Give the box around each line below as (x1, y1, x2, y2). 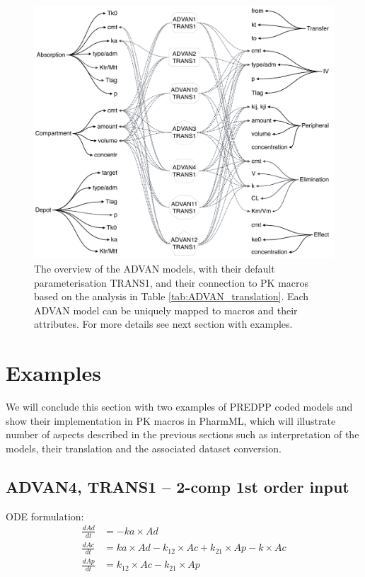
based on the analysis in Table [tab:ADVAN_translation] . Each (34, 289, 309, 304)
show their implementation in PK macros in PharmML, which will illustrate (6, 413, 336, 428)
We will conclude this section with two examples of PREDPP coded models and (6, 399, 353, 414)
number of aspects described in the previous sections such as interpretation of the (6, 427, 359, 442)
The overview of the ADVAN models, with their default (34, 261, 275, 275)
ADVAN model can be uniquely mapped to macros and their (34, 302, 298, 317)
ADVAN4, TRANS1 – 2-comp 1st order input (6, 475, 349, 497)
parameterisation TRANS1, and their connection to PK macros (34, 275, 309, 290)
